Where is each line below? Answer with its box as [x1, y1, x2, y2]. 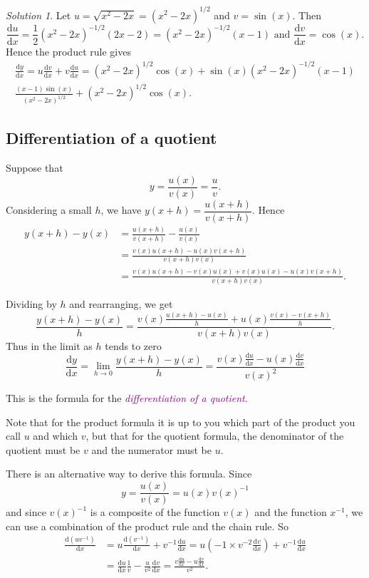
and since [6, 505, 46, 520]
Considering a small [6, 202, 92, 217]
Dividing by [6, 296, 57, 311]
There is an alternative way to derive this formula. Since [6, 466, 252, 481]
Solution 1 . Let [6, 7, 71, 22]
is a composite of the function [90, 505, 220, 520]
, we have [100, 202, 142, 217]
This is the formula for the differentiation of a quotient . [6, 391, 248, 406]
